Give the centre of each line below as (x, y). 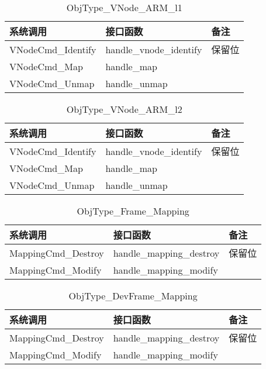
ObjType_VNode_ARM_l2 (124, 109)
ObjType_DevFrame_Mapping (133, 296)
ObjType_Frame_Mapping (133, 211)
